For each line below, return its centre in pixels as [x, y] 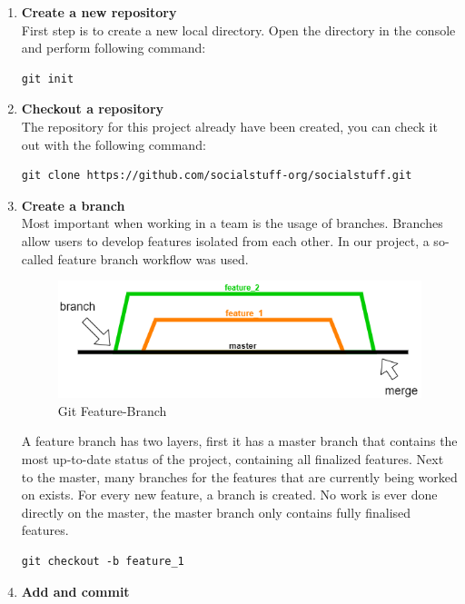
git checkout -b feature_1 [103, 561]
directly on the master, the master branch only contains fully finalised [216, 512]
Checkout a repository [93, 109]
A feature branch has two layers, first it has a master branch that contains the [239, 441]
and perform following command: [114, 48]
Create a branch [73, 205]
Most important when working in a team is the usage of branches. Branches [232, 223]
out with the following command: [114, 144]
